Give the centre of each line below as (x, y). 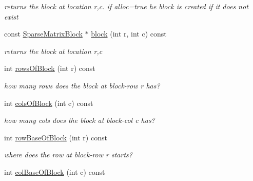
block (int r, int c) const (129, 34)
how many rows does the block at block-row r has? (82, 85)
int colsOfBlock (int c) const (49, 103)
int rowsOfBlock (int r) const (50, 68)
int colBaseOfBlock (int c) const (55, 171)
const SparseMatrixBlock (43, 34)
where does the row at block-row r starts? (68, 155)
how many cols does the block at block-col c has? (80, 120)
